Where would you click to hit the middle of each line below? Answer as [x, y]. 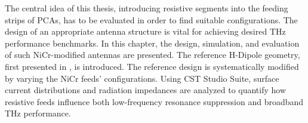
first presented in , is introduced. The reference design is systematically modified [152, 66]
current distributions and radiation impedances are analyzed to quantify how [146, 90]
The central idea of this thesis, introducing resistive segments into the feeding [147, 8]
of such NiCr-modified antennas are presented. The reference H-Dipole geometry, [153, 55]
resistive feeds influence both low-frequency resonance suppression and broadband [154, 101]
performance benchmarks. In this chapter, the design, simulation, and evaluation [152, 43]
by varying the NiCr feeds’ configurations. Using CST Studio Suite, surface [142, 78]
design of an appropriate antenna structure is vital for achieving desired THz [145, 31]
